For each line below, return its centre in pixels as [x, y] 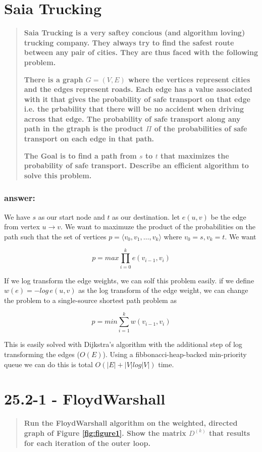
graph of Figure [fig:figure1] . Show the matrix [105, 433]
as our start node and [71, 216]
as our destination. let [146, 216]
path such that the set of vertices [55, 236]
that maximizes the [195, 155]
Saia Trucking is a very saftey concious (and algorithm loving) [135, 33]
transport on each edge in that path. [89, 139]
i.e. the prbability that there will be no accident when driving [134, 109]
